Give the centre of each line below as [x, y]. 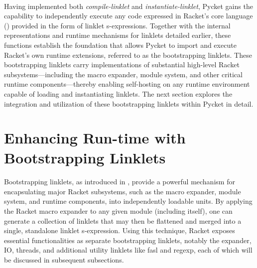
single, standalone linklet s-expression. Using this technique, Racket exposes [120, 230]
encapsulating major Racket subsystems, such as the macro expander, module [123, 191]
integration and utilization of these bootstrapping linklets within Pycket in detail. [129, 103]
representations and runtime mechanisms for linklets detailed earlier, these [118, 35]
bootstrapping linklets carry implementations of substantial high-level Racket [122, 65]
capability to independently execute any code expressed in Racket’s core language [128, 16]
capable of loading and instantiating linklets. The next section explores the [118, 93]
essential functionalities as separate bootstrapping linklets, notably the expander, [128, 240]
